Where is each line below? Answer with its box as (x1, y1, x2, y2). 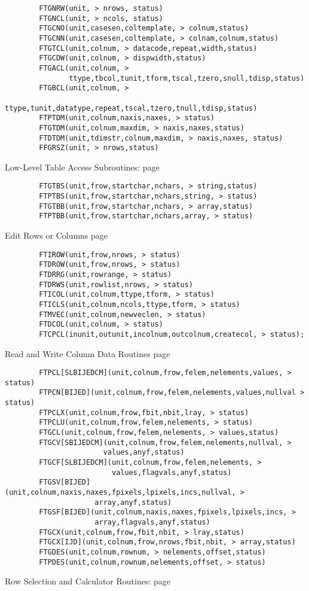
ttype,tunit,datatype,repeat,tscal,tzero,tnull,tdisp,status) (5, 103, 258, 112)
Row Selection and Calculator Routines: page (5, 575, 171, 587)
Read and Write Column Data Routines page (5, 347, 170, 360)
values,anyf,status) (103, 448, 185, 457)
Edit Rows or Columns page (5, 229, 108, 242)
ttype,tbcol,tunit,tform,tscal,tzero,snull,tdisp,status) (69, 74, 305, 83)
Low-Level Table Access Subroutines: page (5, 160, 160, 173)
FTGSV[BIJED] (39, 478, 91, 487)
